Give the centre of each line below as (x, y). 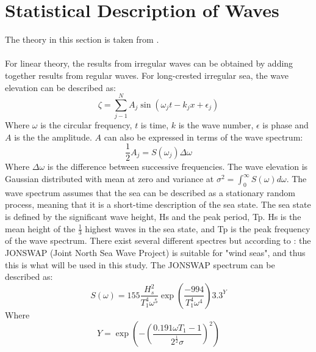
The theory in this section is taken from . (82, 39)
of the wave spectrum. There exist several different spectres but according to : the (158, 240)
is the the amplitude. (53, 137)
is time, (155, 125)
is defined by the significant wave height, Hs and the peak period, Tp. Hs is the (153, 217)
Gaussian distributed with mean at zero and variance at (110, 179)
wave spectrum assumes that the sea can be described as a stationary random (150, 192)
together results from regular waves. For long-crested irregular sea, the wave (147, 75)
